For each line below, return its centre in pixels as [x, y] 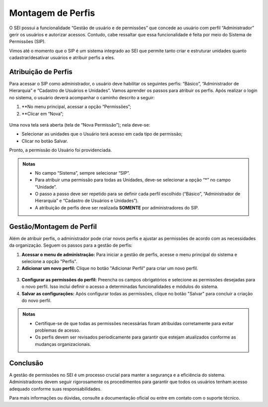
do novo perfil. [36, 300]
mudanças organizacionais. [63, 344]
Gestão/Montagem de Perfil [53, 227]
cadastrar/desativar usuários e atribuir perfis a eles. [62, 58]
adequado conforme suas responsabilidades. [55, 389]
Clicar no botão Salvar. [45, 141]
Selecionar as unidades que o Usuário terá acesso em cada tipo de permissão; [102, 134]
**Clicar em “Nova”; [43, 114]
